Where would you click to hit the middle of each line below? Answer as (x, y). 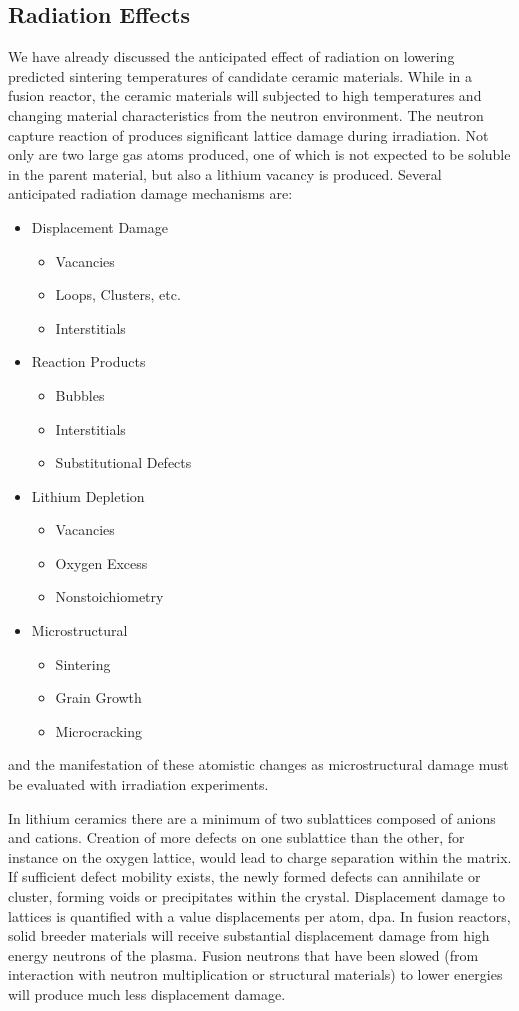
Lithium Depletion (88, 495)
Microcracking (99, 730)
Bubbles (80, 394)
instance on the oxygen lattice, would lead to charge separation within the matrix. (260, 856)
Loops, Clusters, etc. (118, 294)
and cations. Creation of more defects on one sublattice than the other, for (236, 837)
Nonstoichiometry (109, 596)
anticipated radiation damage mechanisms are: (150, 193)
